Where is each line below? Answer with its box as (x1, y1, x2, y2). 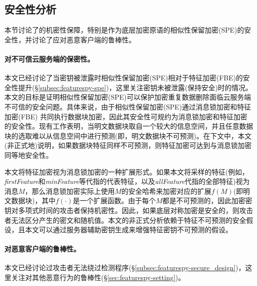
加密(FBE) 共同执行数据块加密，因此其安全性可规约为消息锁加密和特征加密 (4, 111, 248, 121)
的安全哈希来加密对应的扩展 (121, 185, 212, 196)
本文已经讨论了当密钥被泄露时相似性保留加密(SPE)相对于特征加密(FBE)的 (4, 72, 243, 83)
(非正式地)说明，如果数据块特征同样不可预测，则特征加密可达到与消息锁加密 (4, 140, 252, 150)
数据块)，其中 (11, 195, 56, 206)
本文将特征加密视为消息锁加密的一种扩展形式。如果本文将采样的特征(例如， (4, 166, 249, 177)
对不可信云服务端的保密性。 (4, 53, 94, 64)
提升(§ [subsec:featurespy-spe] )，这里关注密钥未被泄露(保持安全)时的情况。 (18, 82, 253, 92)
